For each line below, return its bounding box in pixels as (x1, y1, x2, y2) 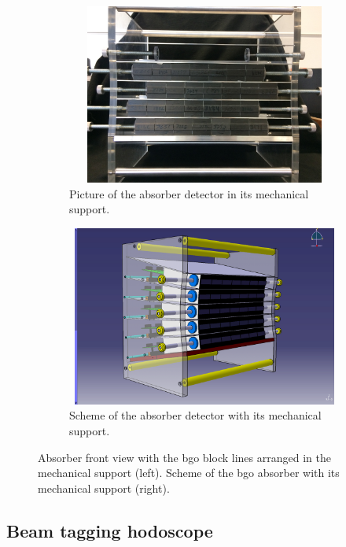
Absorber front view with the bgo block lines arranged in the (38, 449, 331, 465)
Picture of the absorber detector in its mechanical (69, 185, 309, 201)
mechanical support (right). (38, 479, 170, 496)
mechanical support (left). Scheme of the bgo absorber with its (38, 464, 340, 481)
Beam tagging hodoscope (6, 518, 213, 542)
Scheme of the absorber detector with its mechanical (69, 407, 322, 423)
